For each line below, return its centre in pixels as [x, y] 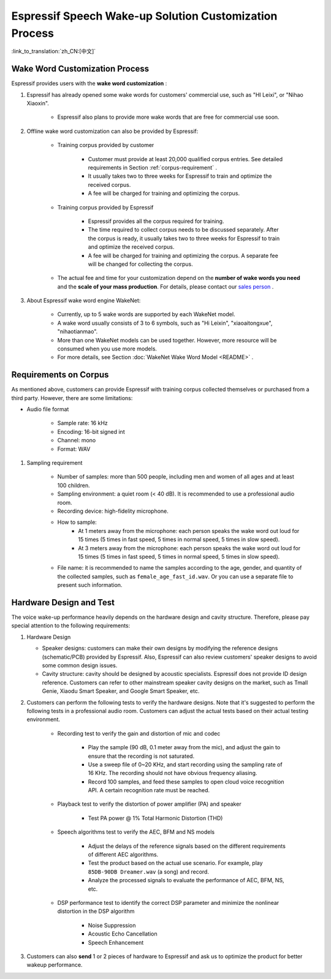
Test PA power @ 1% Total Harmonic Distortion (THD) [155, 818]
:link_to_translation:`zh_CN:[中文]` [54, 51]
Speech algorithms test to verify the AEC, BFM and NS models [136, 832]
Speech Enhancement [116, 942]
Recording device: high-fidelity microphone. [113, 511]
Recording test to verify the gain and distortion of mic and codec [139, 733]
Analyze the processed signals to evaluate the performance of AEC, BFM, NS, [186, 880]
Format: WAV [74, 449]
